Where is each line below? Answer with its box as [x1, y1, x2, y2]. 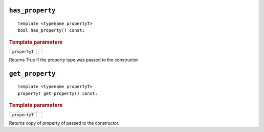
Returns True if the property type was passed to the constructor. [9, 57, 139, 63]
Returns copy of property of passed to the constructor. [9, 120, 120, 126]
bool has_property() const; [18, 27, 85, 33]
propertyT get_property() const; [18, 90, 98, 96]
